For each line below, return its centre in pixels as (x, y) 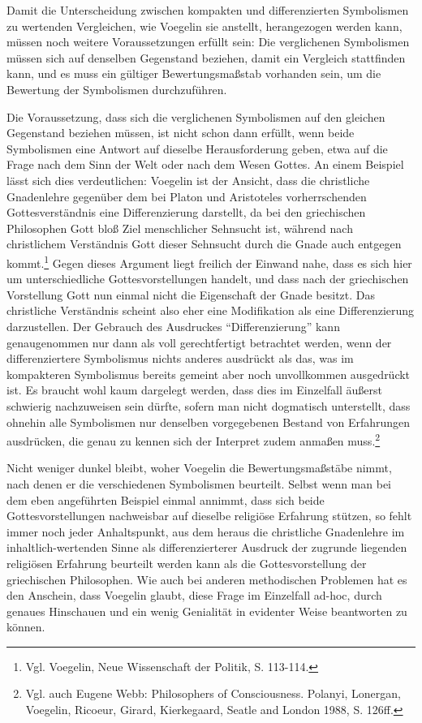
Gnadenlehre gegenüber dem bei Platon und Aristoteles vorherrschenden (187, 196)
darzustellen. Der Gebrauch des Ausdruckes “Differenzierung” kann (173, 326)
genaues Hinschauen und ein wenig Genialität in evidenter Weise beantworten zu (207, 611)
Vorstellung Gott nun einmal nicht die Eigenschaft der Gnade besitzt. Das (191, 294)
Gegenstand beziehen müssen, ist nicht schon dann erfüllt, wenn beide (181, 133)
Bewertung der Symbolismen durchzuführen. (117, 89)
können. (26, 627)
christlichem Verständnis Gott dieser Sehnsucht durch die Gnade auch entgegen (204, 244)
